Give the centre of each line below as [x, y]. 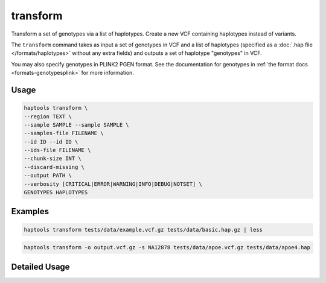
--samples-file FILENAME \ [64, 133]
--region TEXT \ [48, 116]
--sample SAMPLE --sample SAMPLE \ [76, 125]
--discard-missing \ [54, 167]
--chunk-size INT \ [53, 159]
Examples [30, 211]
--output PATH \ [48, 176]
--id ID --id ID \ [51, 141]
